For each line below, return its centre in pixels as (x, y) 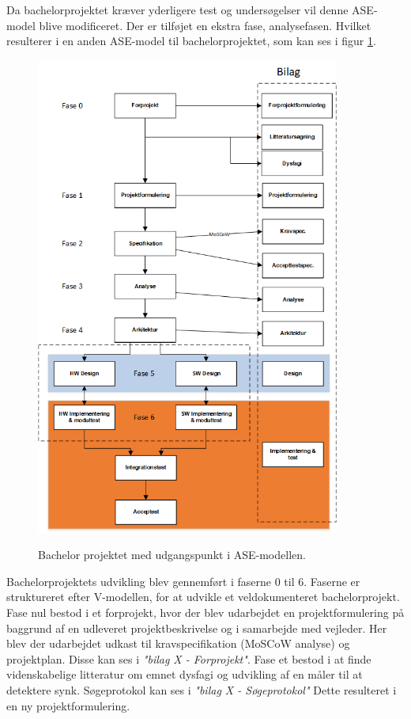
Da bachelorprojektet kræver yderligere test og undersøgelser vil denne (177, 10)
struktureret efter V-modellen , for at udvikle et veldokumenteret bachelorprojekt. (203, 597)
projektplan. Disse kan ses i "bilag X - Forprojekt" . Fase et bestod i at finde (189, 658)
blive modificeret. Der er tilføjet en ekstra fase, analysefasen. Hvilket (205, 25)
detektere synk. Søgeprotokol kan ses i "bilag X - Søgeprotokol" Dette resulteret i (202, 689)
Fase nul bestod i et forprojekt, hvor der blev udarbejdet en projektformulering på (205, 612)
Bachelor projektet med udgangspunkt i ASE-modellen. (172, 555)
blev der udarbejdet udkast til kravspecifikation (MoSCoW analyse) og (178, 643)
